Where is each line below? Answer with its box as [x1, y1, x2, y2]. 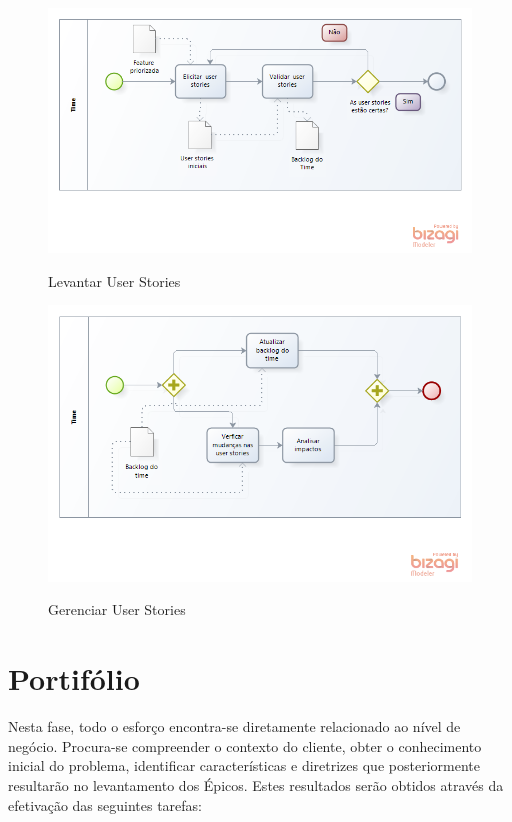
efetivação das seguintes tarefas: [8, 794, 202, 815]
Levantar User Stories [48, 270, 181, 291]
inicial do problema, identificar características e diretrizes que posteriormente [8, 755, 480, 776]
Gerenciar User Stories [48, 599, 186, 620]
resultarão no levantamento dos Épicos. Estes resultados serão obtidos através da [8, 774, 504, 795]
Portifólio [8, 658, 140, 699]
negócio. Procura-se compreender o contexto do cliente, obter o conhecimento [8, 735, 482, 756]
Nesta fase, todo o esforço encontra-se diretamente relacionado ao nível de [8, 716, 461, 737]
